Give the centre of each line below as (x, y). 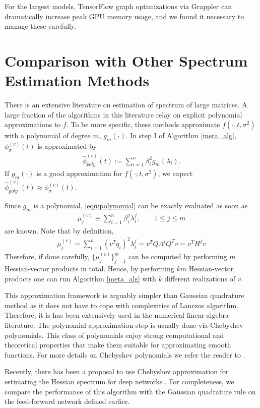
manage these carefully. (41, 26)
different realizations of (200, 278)
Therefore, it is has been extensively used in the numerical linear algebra (117, 315)
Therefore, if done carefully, (47, 256)
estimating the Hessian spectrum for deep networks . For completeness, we (119, 381)
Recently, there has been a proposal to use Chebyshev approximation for (117, 371)
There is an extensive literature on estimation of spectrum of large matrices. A (126, 105)
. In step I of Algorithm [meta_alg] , (181, 135)
